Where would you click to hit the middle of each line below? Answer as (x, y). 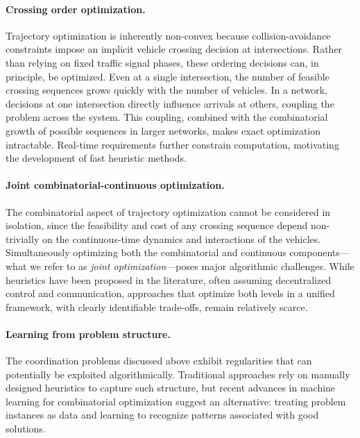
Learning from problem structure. (88, 334)
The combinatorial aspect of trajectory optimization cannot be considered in (168, 211)
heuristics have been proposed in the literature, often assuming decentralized (169, 279)
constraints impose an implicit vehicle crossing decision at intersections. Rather (174, 49)
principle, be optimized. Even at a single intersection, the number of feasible (168, 76)
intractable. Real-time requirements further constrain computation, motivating (172, 144)
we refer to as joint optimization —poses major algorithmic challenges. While (192, 266)
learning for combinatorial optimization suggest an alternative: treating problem (176, 401)
